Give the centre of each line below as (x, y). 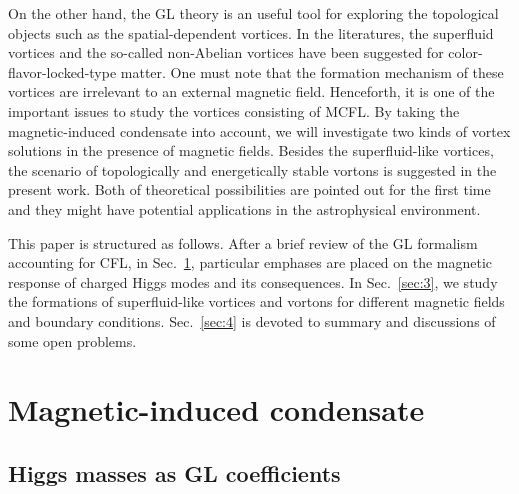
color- (465, 52)
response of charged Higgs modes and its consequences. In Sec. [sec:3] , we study (253, 281)
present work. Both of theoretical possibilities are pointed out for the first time (249, 189)
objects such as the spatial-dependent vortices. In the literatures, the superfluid (251, 32)
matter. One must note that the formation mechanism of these (312, 71)
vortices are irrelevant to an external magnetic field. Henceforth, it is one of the (251, 91)
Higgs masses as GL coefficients (174, 472)
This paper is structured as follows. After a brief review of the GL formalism (243, 242)
